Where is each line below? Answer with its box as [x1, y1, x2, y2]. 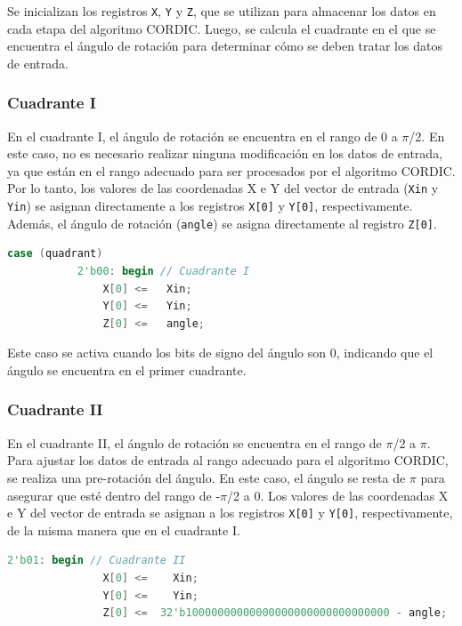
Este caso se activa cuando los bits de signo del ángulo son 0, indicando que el [7, 343, 434, 362]
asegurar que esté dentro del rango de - [7, 486, 221, 504]
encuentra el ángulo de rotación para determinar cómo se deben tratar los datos [7, 36, 442, 55]
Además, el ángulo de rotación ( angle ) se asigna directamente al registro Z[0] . [7, 213, 437, 232]
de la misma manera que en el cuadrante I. [7, 520, 240, 539]
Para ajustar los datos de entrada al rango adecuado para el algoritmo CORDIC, [7, 451, 449, 469]
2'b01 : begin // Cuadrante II [7, 554, 186, 567]
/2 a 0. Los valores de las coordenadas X [227, 486, 449, 504]
